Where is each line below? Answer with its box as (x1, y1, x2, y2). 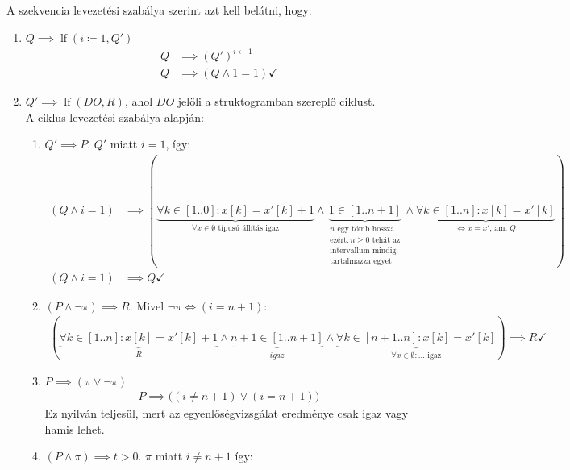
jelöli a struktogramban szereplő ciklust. (177, 93, 376, 110)
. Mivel (129, 297, 164, 314)
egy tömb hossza (337, 225, 395, 234)
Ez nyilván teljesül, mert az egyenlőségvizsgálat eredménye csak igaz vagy (44, 405, 409, 422)
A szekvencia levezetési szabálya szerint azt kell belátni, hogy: (6, 2, 312, 18)
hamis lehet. (44, 420, 105, 437)
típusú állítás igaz (218, 224, 280, 233)
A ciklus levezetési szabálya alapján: (25, 108, 204, 125)
